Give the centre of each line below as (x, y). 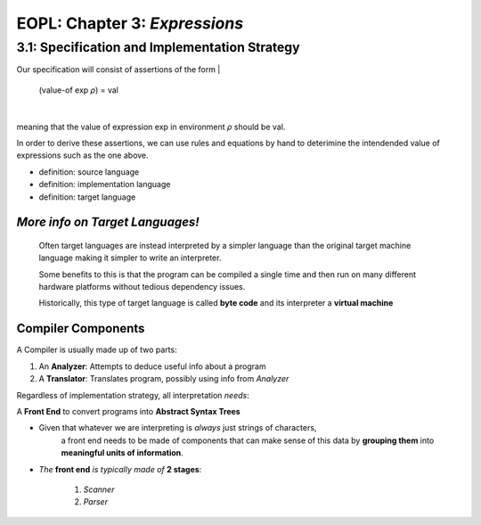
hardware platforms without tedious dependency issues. (142, 287)
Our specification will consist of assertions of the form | (118, 70)
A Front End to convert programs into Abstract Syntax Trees (128, 411)
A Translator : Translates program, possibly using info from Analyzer (164, 379)
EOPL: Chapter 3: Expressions (130, 23)
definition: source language (89, 172)
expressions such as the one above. (82, 155)
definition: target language (87, 197)
